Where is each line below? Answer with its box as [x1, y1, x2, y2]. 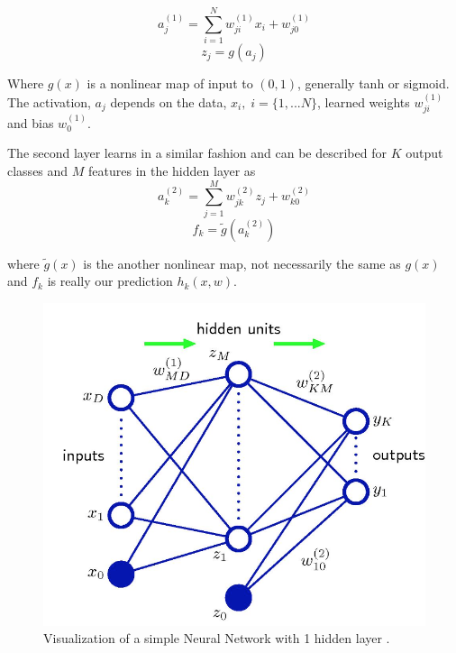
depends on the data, [110, 92, 227, 111]
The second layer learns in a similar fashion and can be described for [7, 143, 387, 162]
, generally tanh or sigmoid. [297, 74, 450, 93]
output [406, 143, 443, 162]
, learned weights [317, 92, 410, 111]
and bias [7, 113, 54, 132]
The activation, [7, 92, 91, 111]
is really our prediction [47, 271, 173, 290]
